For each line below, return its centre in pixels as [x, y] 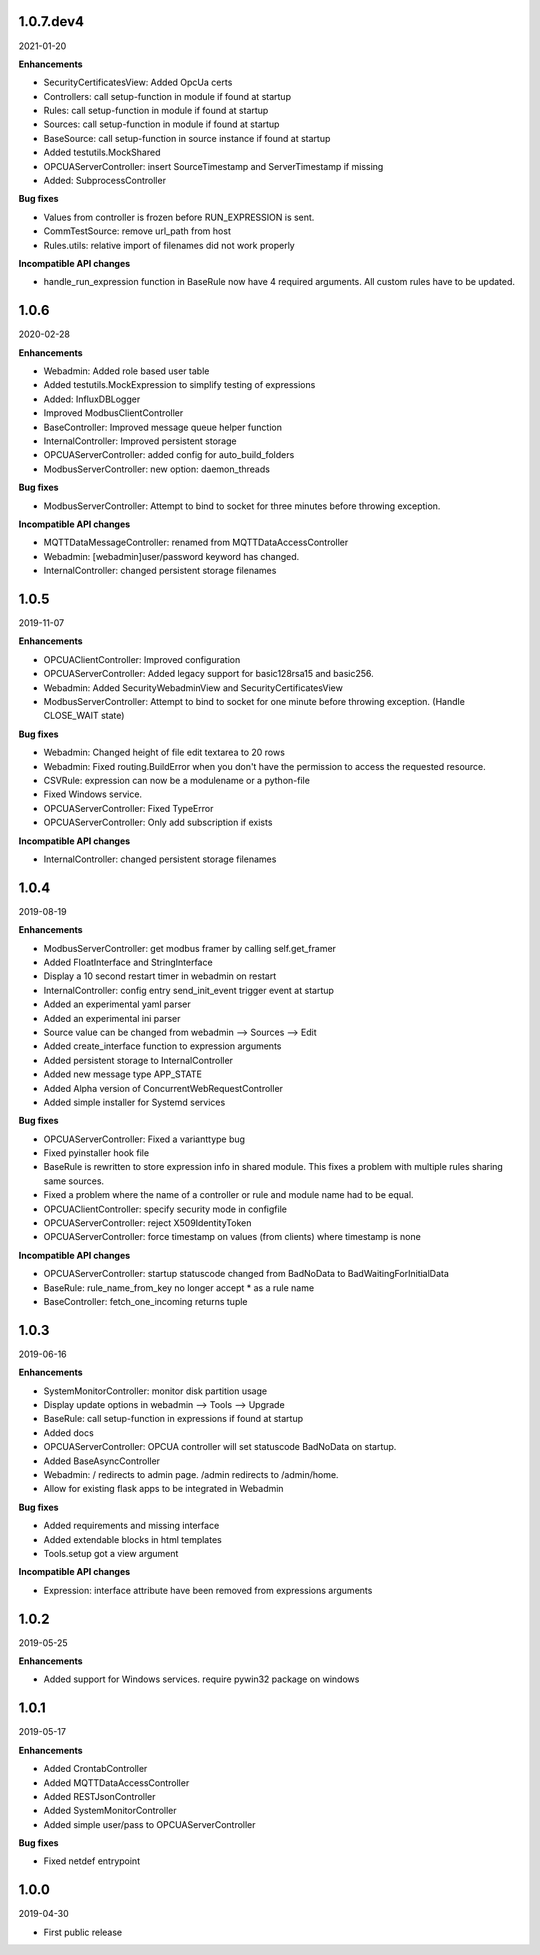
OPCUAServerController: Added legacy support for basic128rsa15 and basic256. [208, 674]
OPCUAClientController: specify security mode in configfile [165, 1209]
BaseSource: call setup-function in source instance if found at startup [187, 138]
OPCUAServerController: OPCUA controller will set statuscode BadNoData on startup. [220, 1447]
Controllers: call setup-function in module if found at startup [167, 96]
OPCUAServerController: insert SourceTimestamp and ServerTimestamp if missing [213, 166]
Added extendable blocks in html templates [132, 1539]
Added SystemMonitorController [110, 1811]
